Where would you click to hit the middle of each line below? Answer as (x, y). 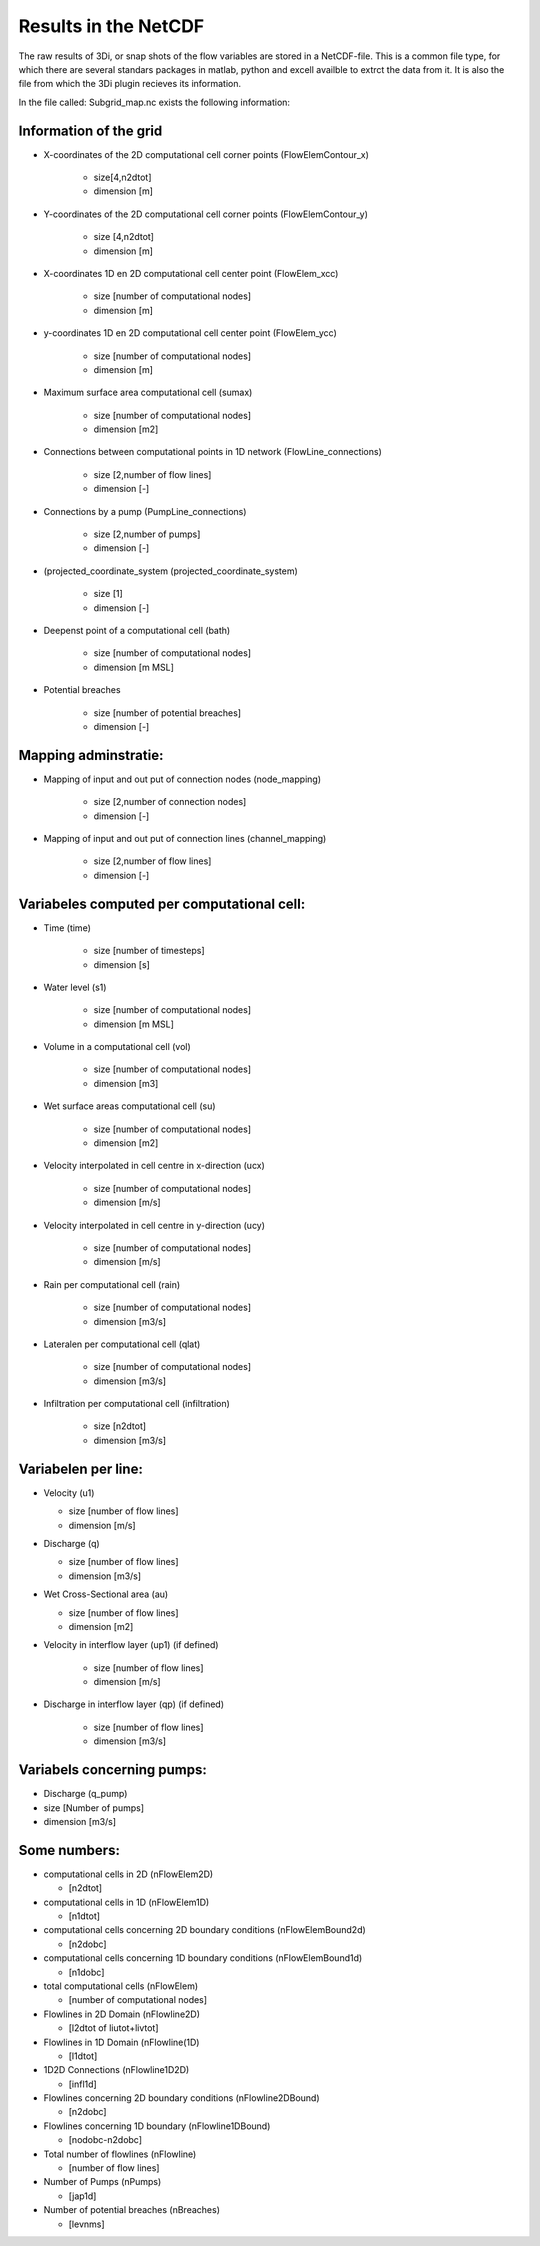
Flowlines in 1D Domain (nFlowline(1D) (121, 2042)
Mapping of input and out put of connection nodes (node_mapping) (182, 779)
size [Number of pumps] (94, 1807)
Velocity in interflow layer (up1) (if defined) (131, 1645)
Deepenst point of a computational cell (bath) (137, 630)
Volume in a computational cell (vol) (117, 1047)
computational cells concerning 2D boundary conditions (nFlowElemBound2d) (205, 1930)
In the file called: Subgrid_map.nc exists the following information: (154, 102)
